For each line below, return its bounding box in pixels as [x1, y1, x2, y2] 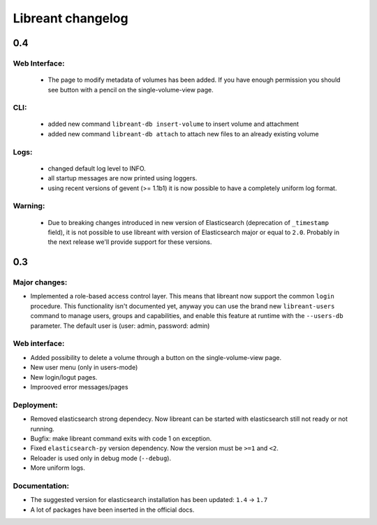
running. [30, 424, 55, 433]
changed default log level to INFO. [47, 164, 146, 173]
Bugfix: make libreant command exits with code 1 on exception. [30, 434, 212, 443]
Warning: [13, 201, 45, 211]
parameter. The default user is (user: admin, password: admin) [30, 322, 210, 330]
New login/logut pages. [30, 373, 98, 381]
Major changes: [13, 278, 68, 287]
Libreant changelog [13, 10, 128, 26]
